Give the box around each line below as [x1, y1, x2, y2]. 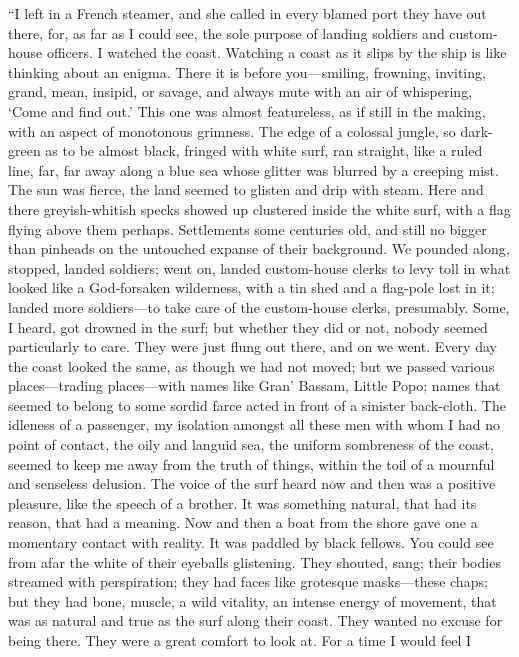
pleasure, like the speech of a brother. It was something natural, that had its [8, 492, 477, 513]
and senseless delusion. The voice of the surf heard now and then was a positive [8, 473, 496, 494]
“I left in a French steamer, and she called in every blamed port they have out [8, 3, 487, 23]
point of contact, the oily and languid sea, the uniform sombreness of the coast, [8, 434, 494, 455]
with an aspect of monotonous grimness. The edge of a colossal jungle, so [8, 120, 456, 141]
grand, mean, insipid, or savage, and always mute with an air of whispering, [8, 81, 473, 102]
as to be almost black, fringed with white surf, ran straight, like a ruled [45, 140, 483, 161]
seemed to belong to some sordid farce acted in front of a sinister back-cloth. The [8, 394, 506, 415]
